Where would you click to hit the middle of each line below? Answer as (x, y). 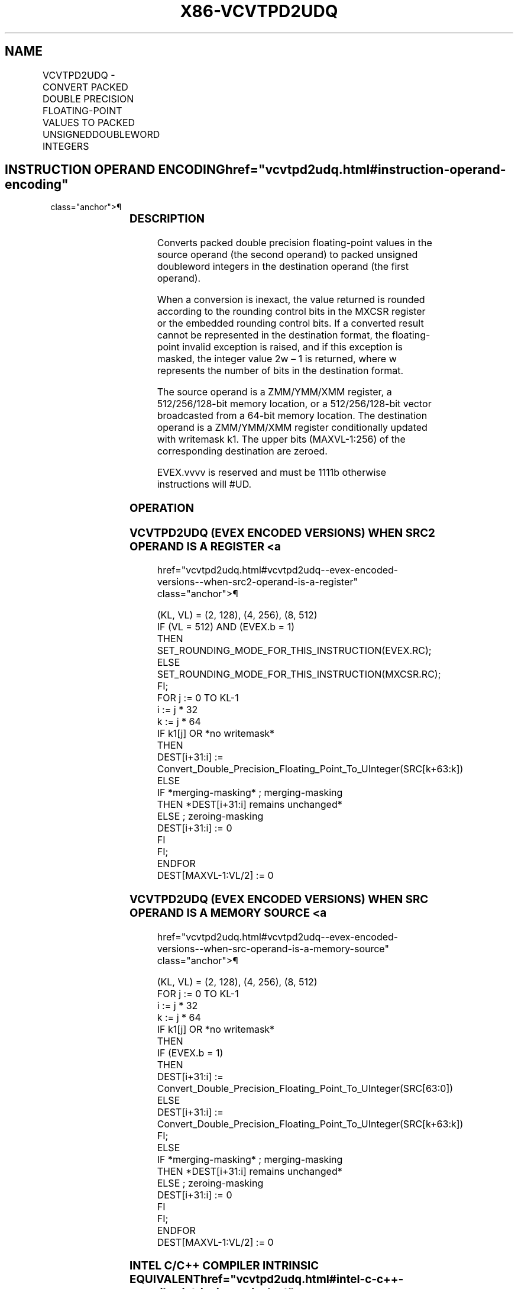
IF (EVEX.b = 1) (190, 1053)
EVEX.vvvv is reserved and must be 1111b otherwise (272, 473)
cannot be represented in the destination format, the (273, 335)
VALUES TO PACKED (89, 122)
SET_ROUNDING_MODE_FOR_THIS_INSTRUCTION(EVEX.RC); (294, 651)
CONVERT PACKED (85, 87)
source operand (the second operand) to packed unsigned (287, 255)
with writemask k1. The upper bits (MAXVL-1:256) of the (281, 439)
